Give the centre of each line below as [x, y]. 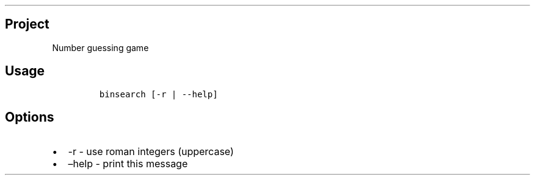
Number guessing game [100, 47]
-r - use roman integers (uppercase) [151, 151]
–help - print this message [128, 163]
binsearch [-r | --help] [158, 94]
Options [30, 117]
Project [27, 24]
